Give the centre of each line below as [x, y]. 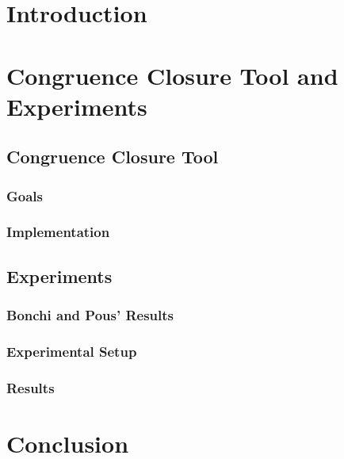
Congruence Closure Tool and [172, 75]
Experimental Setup [72, 351]
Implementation [58, 232]
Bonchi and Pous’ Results [90, 315]
